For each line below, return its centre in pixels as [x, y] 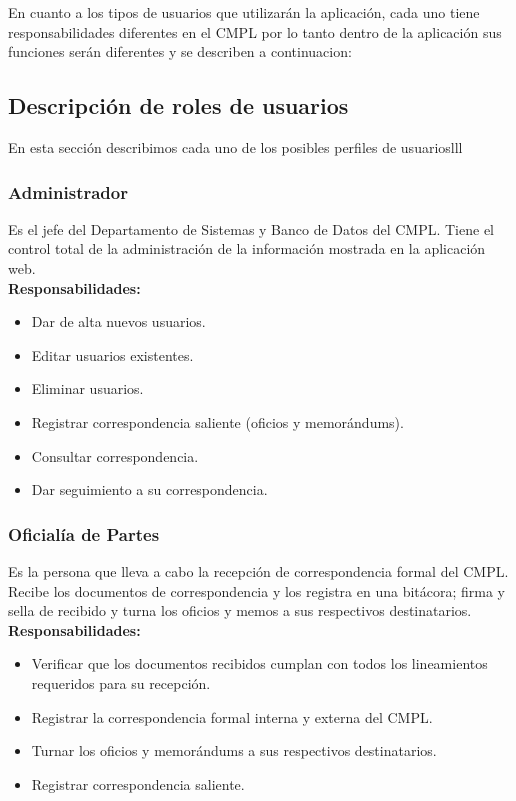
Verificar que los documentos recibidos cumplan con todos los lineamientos [259, 663]
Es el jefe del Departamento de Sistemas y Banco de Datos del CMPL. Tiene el [251, 228]
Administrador [68, 191]
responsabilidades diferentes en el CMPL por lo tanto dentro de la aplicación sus [255, 31]
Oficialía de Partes [84, 533]
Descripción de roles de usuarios [178, 105]
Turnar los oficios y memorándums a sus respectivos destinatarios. [234, 750]
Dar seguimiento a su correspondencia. [149, 489]
